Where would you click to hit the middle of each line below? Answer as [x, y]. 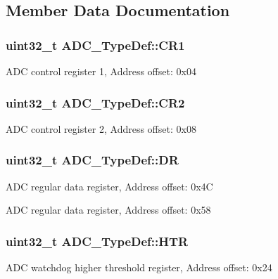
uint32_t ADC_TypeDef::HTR [97, 241]
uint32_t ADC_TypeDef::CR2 [95, 102]
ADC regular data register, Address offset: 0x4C [109, 186]
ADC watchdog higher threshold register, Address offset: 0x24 [139, 267]
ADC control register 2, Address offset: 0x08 [101, 128]
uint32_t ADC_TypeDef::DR [92, 160]
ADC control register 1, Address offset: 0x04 [101, 71]
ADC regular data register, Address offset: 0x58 [108, 210]
